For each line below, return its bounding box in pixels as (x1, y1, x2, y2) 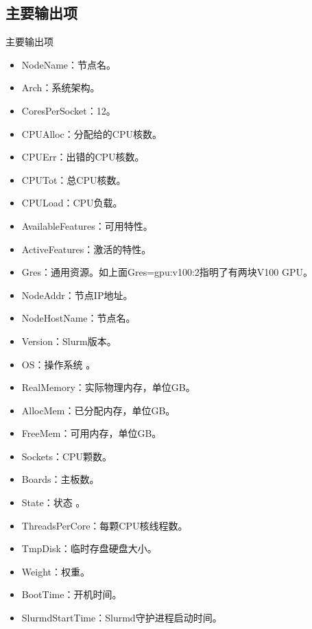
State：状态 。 (21, 495, 86, 510)
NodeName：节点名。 (21, 57, 117, 71)
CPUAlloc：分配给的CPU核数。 (21, 126, 162, 141)
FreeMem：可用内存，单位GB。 (21, 426, 162, 440)
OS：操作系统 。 (21, 357, 96, 371)
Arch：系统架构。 (21, 80, 100, 95)
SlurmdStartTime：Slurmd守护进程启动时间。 (21, 610, 222, 625)
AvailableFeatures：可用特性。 (21, 218, 153, 233)
